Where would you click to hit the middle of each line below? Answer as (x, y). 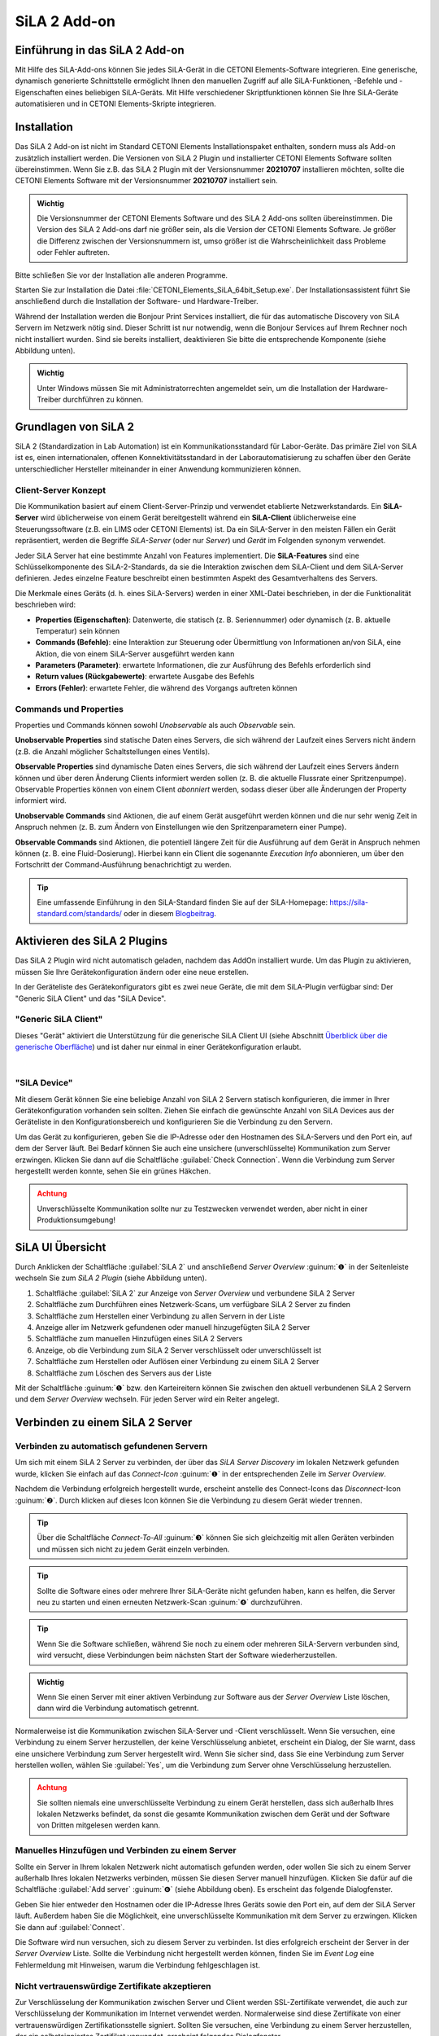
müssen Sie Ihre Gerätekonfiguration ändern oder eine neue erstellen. (132, 972)
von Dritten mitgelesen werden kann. (99, 1825)
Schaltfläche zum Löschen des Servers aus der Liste (124, 1373)
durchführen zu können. (103, 400)
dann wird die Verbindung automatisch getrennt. (118, 1708)
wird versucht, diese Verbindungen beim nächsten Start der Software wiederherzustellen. (187, 1655)
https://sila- (349, 902)
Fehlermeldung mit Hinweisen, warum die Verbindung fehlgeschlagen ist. (137, 1965)
